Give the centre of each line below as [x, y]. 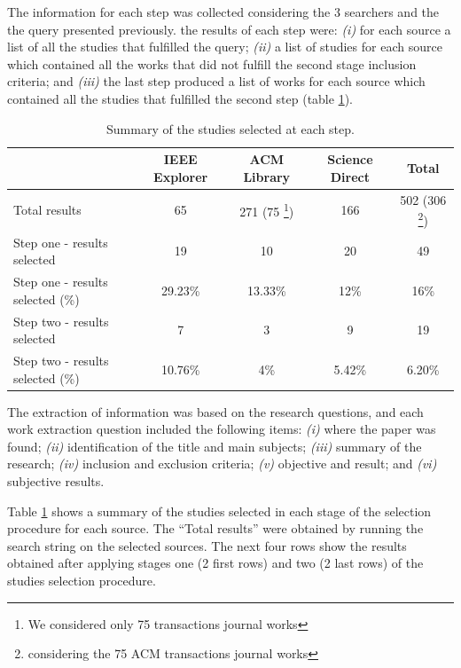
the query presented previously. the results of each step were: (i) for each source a [229, 29]
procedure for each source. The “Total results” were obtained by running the [215, 528]
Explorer [181, 176]
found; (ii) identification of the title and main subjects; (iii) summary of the [215, 446]
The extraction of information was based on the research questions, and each [215, 411]
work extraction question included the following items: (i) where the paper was [222, 429]
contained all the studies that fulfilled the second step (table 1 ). [180, 98]
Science [350, 159]
